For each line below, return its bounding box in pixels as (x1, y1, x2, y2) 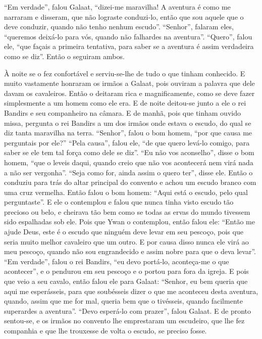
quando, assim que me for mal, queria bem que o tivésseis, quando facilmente (4, 296, 243, 306)
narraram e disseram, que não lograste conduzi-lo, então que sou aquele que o (4, 11, 244, 22)
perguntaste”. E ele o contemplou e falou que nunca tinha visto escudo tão (4, 197, 234, 207)
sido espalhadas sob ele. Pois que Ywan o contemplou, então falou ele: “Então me (4, 216, 255, 227)
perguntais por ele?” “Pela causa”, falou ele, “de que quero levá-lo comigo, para (4, 137, 250, 148)
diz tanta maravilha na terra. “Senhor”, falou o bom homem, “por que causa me (4, 127, 252, 138)
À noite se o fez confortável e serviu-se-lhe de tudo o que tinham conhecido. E (4, 68, 245, 78)
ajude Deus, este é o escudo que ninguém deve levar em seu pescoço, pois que (4, 226, 243, 237)
